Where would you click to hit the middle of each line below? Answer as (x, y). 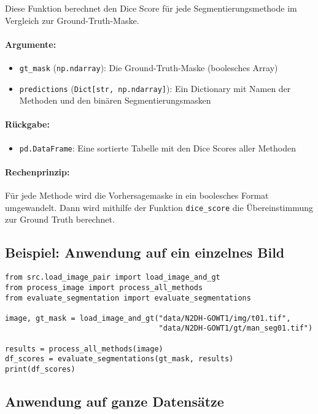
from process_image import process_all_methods (104, 287)
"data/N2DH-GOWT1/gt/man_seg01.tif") (236, 328)
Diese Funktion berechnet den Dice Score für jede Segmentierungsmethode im (151, 8)
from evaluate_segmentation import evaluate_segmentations (128, 298)
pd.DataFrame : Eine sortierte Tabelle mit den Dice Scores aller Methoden (157, 148)
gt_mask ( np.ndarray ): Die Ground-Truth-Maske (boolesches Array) (149, 67)
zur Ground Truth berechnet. (60, 219)
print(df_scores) (40, 370)
